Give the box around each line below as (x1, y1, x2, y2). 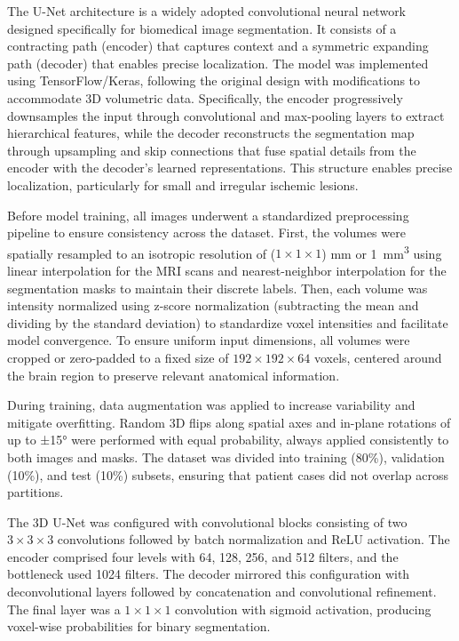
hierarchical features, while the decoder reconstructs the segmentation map (7, 124, 415, 142)
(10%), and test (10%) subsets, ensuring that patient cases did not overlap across (7, 465, 448, 484)
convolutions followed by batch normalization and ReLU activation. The (57, 530, 450, 549)
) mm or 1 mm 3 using (321, 241, 442, 262)
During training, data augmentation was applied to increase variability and (7, 396, 415, 414)
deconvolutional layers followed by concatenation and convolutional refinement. (7, 582, 437, 601)
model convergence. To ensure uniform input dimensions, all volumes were (7, 331, 410, 349)
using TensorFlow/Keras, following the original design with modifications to (7, 71, 421, 90)
